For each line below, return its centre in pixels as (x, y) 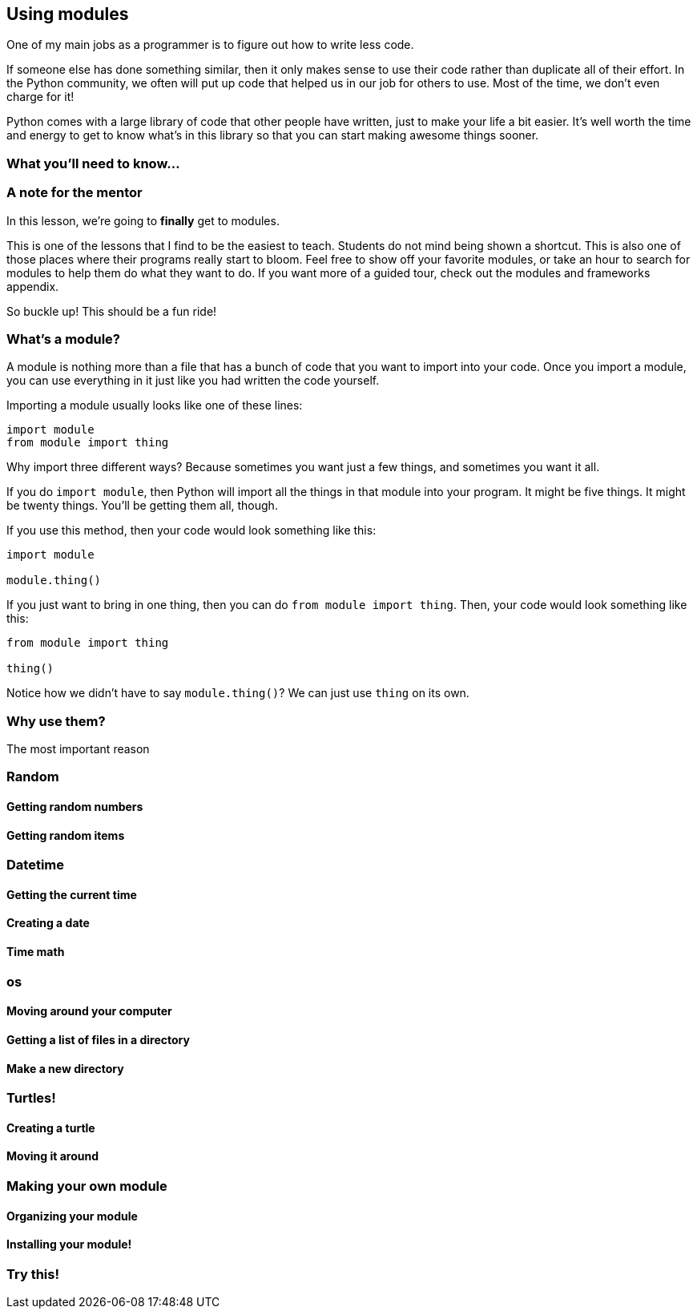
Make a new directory (65, 1068)
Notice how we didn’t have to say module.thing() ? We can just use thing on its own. (238, 693)
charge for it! (40, 97)
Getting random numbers (75, 807)
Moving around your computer (89, 1011)
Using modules (68, 14)
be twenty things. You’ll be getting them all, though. (142, 506)
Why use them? (56, 721)
